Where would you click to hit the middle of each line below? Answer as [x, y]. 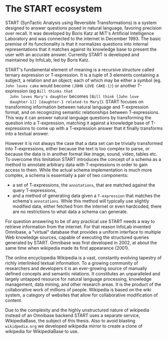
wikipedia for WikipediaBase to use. [42, 331]
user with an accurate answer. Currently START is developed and [72, 54]
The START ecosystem [54, 9]
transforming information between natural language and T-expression [77, 107]
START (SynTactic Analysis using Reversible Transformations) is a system [81, 23]
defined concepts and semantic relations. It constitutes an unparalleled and [83, 273]
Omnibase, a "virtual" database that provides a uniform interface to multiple [83, 232]
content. [14, 300]
